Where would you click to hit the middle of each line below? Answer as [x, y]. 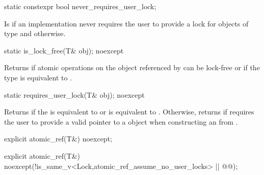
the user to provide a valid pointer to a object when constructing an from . [121, 121]
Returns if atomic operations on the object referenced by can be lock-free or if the [132, 67]
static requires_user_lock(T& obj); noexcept [74, 94]
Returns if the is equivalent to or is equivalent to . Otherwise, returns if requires [129, 112]
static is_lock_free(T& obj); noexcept [64, 50]
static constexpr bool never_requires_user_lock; [80, 6]
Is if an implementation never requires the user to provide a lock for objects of [126, 23]
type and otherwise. [35, 33]
